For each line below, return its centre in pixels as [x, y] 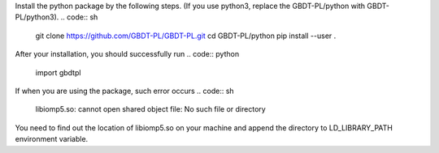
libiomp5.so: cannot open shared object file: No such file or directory [150, 109]
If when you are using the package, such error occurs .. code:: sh [125, 91]
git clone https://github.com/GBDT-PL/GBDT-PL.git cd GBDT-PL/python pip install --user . [186, 36]
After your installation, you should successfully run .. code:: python [127, 54]
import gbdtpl [58, 72]
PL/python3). [37, 17]
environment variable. [52, 139]
